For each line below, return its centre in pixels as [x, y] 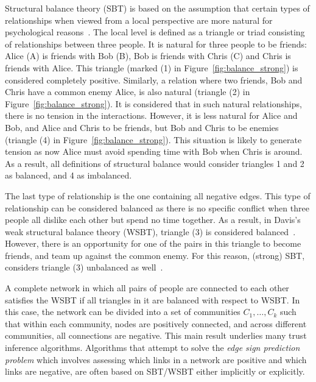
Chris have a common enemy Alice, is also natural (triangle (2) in [128, 92]
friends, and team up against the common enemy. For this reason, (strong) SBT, [155, 255]
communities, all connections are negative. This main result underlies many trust [156, 335]
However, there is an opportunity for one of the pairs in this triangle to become [153, 243]
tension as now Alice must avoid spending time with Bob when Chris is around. [154, 151]
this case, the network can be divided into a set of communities [123, 312]
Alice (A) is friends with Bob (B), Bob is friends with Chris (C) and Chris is [148, 56]
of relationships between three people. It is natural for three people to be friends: [156, 44]
